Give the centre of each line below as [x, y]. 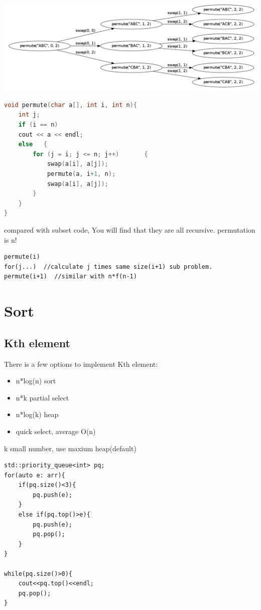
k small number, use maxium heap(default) [70, 448]
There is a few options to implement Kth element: [81, 364]
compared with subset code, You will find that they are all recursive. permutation [130, 229]
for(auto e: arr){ [35, 475]
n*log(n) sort [36, 381]
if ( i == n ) [38, 125]
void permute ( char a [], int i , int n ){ [71, 105]
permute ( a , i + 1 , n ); [81, 174]
